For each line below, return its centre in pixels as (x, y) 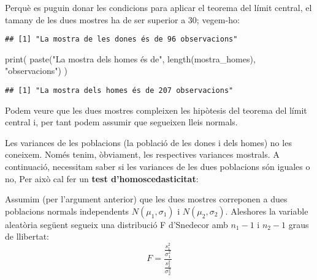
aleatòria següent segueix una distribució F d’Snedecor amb (116, 224)
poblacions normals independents (67, 211)
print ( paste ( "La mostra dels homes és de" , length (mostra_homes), (130, 58)
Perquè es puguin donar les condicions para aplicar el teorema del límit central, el (158, 7)
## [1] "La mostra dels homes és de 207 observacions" (119, 91)
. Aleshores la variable (267, 211)
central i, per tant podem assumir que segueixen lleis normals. (121, 122)
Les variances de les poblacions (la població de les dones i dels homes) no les (148, 142)
